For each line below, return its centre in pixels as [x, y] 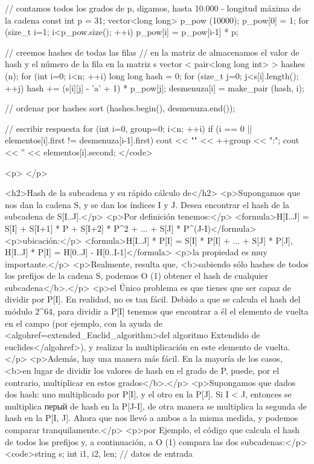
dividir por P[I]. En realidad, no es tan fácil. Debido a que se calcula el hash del [153, 299]
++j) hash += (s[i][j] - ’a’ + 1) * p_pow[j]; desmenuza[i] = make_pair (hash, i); [155, 87]
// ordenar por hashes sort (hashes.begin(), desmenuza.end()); [120, 108]
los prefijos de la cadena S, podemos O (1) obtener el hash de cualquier [136, 276]
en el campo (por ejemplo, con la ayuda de [84, 323]
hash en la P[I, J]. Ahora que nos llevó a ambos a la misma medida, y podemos [152, 418]
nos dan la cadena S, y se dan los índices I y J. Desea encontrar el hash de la [147, 204]
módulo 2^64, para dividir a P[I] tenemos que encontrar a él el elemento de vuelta [157, 311]
